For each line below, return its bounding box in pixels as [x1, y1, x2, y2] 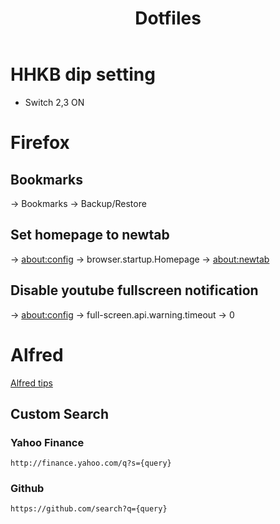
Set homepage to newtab [10, 227, 170, 244]
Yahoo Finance [10, 435, 85, 449]
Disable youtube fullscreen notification [10, 282, 259, 299]
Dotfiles [134, 7, 202, 30]
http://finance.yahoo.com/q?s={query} [10, 458, 172, 469]
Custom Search [10, 405, 109, 422]
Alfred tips [10, 377, 53, 389]
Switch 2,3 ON [24, 96, 85, 108]
